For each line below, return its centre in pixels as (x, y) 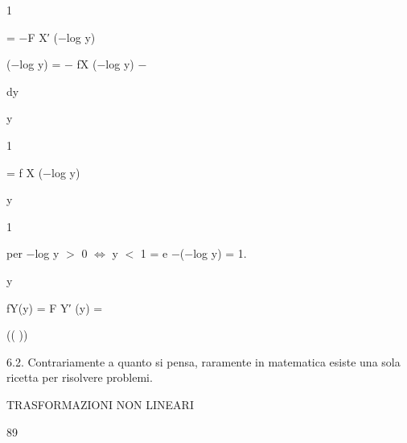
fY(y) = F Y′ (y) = (55, 307)
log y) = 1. (220, 253)
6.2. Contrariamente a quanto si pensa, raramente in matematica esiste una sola (203, 361)
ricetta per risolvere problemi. (80, 377)
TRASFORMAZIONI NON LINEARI (100, 404)
